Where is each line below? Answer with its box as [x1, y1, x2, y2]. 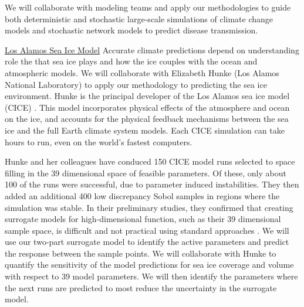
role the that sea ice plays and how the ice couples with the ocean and [5, 55, 258, 67]
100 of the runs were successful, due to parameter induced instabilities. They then [5, 178, 299, 190]
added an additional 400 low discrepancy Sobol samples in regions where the [5, 189, 280, 202]
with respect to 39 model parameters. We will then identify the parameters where [5, 270, 298, 282]
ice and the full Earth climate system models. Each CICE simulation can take [5, 124, 285, 136]
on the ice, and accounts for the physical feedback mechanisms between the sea [5, 112, 289, 125]
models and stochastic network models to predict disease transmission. [5, 24, 258, 36]
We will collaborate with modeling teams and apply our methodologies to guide [5, 1, 291, 13]
